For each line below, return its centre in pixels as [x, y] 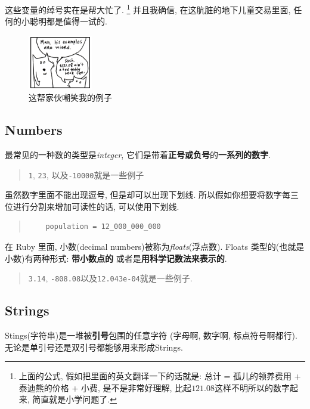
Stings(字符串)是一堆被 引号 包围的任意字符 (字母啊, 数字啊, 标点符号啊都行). [151, 335]
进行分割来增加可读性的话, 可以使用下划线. [96, 206]
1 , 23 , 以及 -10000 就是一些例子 [86, 174]
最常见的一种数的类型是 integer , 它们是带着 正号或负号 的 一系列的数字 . [138, 154]
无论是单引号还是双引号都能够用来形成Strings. [94, 347]
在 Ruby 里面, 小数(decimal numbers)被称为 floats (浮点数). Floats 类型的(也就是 [155, 246]
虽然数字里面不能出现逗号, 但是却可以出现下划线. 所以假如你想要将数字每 [148, 195]
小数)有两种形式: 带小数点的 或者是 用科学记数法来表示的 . [116, 258]
